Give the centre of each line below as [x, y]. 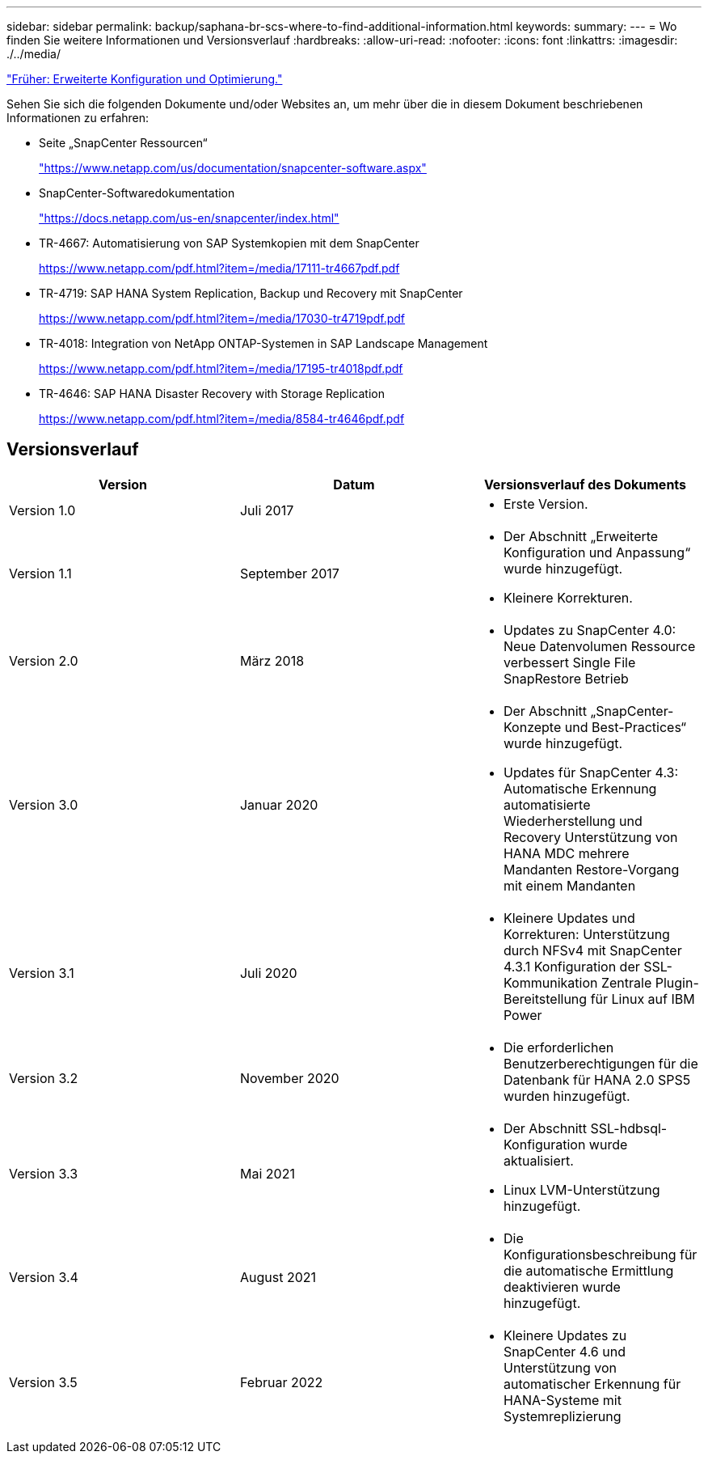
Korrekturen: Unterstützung [586, 934]
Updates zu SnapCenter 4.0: [590, 630]
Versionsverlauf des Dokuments [585, 484]
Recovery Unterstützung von [590, 837]
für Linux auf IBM [643, 999]
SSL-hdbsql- [629, 1128]
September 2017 [289, 573]
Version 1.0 [42, 510]
